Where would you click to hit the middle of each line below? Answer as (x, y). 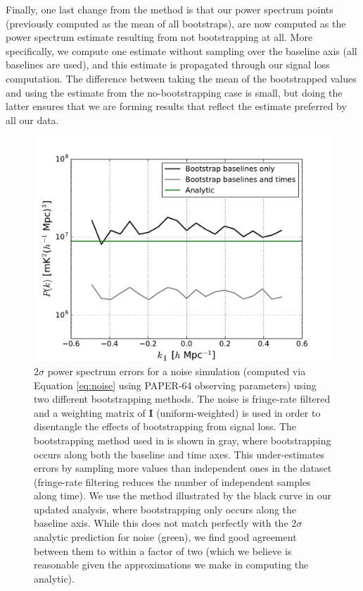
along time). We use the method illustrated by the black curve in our (183, 495)
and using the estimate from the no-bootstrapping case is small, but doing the (174, 92)
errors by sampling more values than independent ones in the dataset (183, 468)
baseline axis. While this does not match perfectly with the (161, 523)
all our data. (32, 120)
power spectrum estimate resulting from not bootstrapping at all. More (159, 37)
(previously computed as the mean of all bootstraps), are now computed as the (176, 23)
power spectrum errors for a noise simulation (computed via (177, 371)
